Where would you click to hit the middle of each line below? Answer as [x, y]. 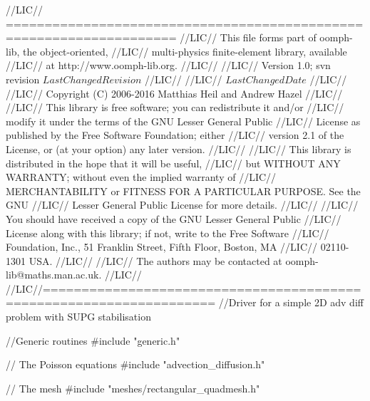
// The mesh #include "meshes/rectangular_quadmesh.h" [133, 388]
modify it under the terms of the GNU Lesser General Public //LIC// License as [183, 121]
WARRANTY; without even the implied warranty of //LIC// [141, 177]
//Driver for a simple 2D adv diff [291, 302]
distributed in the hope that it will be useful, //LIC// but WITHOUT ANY [173, 163]
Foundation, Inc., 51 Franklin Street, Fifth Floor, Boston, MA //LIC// [162, 247]
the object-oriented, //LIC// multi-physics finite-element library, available [185, 51]
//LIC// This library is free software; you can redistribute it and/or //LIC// [175, 107]
